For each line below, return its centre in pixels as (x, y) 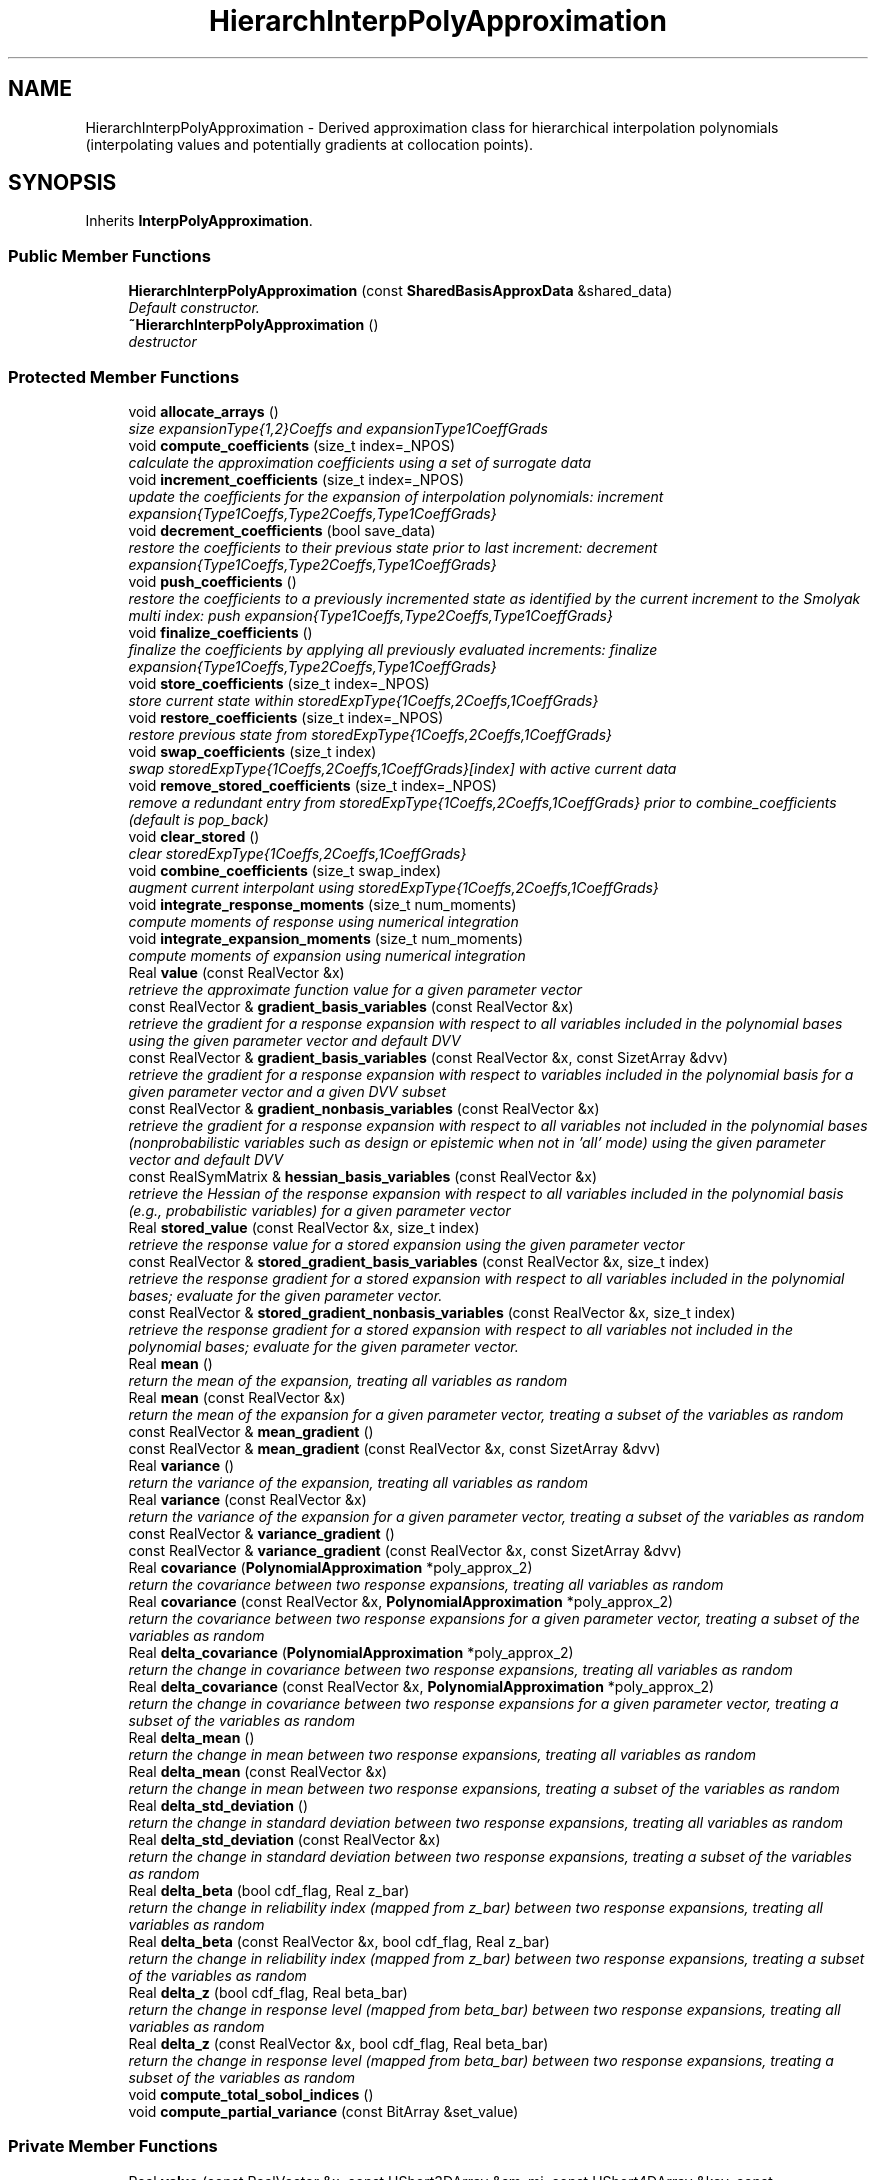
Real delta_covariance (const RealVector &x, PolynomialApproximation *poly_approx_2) (421, 1686)
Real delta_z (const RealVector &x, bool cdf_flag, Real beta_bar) (338, 2043)
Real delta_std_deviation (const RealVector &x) (284, 1839)
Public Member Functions (109, 255)
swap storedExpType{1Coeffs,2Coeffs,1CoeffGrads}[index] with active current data (402, 768)
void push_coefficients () (212, 581)
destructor (162, 342)
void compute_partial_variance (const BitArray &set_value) (323, 2111)
